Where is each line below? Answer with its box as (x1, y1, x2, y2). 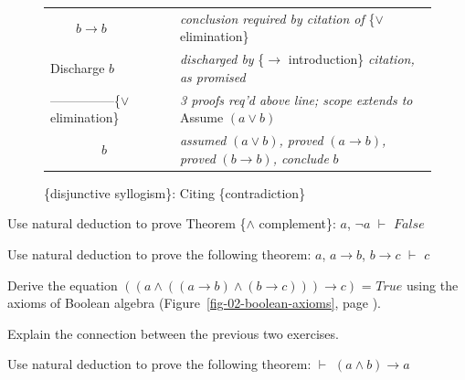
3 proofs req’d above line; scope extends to (179, 90, 413, 109)
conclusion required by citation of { (179, 8, 375, 27)
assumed (179, 131, 227, 150)
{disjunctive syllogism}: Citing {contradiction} (44, 183, 306, 202)
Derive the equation (7, 275, 118, 294)
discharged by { (179, 49, 265, 69)
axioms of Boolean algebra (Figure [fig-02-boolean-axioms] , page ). (7, 293, 381, 312)
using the (407, 275, 459, 294)
